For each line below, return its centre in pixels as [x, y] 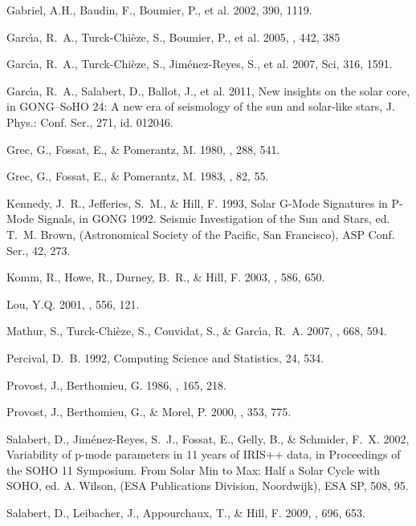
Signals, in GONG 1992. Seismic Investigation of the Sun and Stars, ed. [214, 218]
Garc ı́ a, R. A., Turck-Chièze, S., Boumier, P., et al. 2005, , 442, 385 [173, 36]
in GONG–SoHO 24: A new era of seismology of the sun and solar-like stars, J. [201, 106]
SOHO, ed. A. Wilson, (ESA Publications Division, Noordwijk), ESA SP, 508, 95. [208, 486]
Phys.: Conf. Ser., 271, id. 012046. [90, 121]
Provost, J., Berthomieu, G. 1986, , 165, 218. [116, 384]
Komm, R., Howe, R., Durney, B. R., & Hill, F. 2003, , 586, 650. [166, 277]
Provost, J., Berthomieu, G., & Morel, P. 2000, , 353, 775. [149, 412]
